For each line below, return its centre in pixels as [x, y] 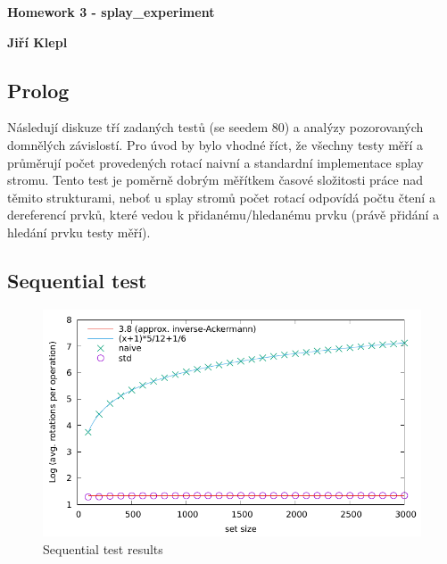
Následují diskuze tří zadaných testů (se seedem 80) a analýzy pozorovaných [215, 127]
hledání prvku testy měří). [79, 232]
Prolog [38, 90]
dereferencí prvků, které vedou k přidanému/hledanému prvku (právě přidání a [223, 215]
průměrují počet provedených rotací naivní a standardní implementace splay [215, 162]
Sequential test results [103, 548]
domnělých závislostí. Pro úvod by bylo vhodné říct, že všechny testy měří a [215, 144]
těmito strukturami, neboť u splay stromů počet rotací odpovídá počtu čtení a [221, 197]
